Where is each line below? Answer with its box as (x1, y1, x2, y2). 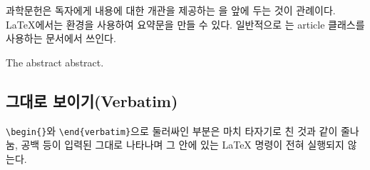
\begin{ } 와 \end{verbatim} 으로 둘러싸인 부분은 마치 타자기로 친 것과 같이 (6, 123, 338, 138)
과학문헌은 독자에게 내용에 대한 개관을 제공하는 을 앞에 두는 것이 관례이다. (6, 3, 336, 17)
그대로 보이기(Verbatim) (6, 89, 178, 111)
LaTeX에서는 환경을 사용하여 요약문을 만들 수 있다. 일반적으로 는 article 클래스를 (6, 16, 365, 31)
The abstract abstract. (6, 54, 104, 69)
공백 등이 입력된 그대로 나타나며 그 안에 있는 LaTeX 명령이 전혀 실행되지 (21, 137, 344, 152)
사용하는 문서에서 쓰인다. (6, 31, 116, 46)
